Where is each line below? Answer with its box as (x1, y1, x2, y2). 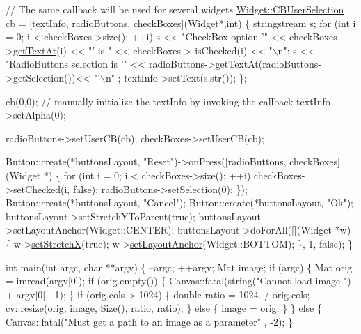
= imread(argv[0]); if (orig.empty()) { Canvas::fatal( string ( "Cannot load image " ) (6, 273, 351, 288)
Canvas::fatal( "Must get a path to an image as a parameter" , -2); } (6, 314, 293, 328)
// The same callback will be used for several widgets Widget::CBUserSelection (6, 2, 344, 16)
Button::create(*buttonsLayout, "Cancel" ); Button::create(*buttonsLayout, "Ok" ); (6, 195, 353, 210)
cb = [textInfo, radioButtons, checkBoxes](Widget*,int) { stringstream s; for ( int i (6, 15, 356, 30)
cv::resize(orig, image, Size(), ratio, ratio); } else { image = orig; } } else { (6, 301, 322, 315)
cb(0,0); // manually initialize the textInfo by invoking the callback (6, 93, 294, 108)
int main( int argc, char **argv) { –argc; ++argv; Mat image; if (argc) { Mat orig (6, 259, 353, 274)
